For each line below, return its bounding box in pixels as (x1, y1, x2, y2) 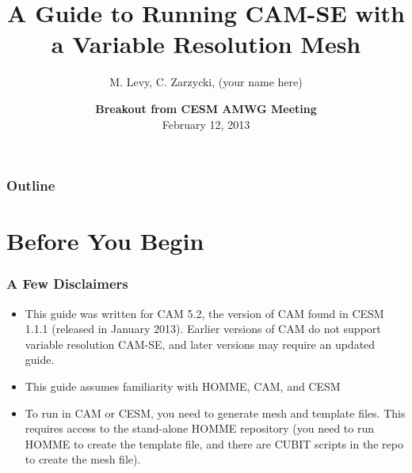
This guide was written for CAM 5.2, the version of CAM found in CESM (25, 305, 384, 321)
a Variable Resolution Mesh (51, 28, 361, 60)
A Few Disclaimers (6, 274, 128, 293)
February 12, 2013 (162, 115, 250, 132)
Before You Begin (6, 225, 204, 257)
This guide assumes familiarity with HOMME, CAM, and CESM (25, 377, 341, 394)
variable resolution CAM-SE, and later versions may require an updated (25, 335, 376, 352)
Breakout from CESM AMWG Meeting (95, 100, 317, 116)
